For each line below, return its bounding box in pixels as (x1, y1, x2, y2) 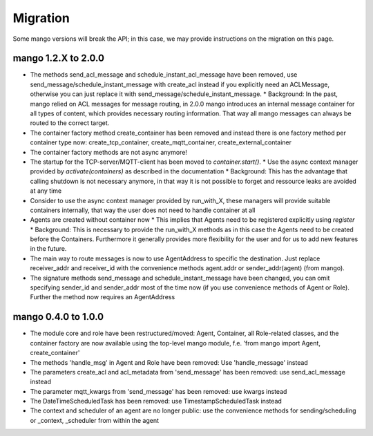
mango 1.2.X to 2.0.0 (12, 53, 105, 64)
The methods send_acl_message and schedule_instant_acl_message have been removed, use (30, 70, 298, 79)
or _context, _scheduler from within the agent (30, 416, 159, 424)
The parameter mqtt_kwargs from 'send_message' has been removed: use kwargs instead (30, 387, 287, 395)
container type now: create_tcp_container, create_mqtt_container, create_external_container (30, 138, 292, 146)
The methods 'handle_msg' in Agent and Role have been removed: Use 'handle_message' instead (30, 358, 309, 366)
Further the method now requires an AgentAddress (30, 293, 175, 301)
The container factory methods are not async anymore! (30, 148, 188, 156)
